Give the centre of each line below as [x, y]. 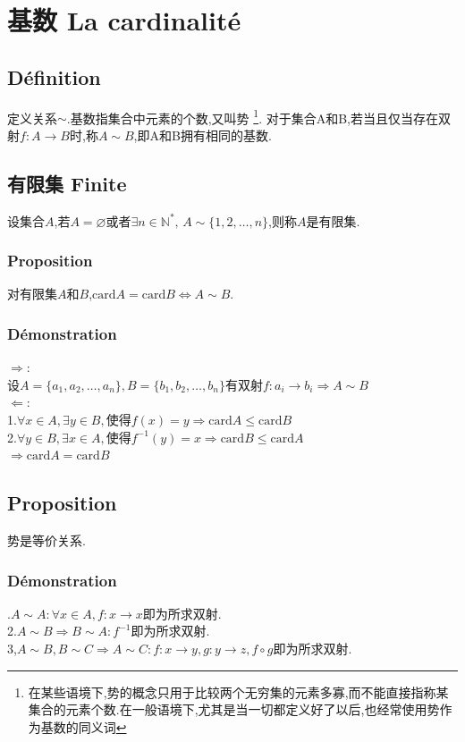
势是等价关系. [46, 540]
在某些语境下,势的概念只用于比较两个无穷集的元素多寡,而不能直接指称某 [238, 691]
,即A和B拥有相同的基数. [203, 135]
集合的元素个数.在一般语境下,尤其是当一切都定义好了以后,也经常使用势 [234, 709]
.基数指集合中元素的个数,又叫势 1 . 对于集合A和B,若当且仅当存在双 [258, 116]
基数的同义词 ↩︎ [84, 726]
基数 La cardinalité [124, 20]
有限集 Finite [67, 183]
